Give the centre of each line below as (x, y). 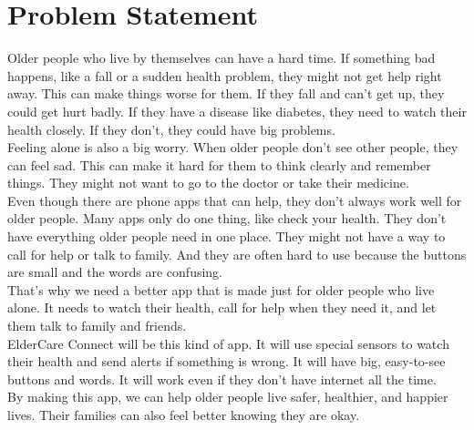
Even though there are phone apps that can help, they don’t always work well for (235, 200)
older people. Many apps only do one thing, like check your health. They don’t (227, 218)
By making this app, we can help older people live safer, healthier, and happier (228, 397)
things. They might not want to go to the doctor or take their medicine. (208, 183)
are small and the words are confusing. (115, 272)
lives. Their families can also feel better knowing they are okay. (184, 415)
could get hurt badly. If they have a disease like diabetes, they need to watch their (237, 111)
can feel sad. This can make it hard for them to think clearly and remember (219, 164)
